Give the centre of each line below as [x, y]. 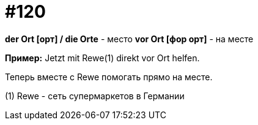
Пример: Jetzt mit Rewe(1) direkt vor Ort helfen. [102, 58]
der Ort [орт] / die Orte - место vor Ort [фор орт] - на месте [129, 39]
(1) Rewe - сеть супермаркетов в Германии [95, 96]
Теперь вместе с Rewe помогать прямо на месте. [109, 77]
